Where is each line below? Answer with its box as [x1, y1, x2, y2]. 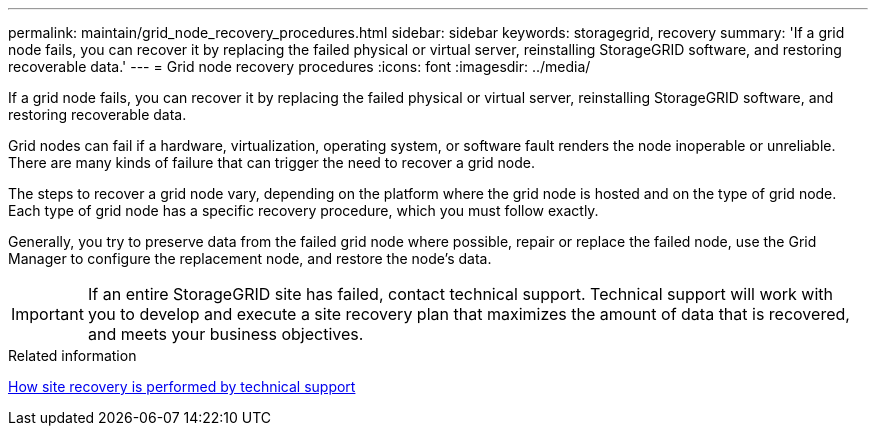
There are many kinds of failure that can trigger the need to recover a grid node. [8, 154, 536, 171]
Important [11, 304, 84, 324]
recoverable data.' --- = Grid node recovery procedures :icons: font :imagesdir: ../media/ [8, 58, 591, 75]
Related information [8, 347, 137, 364]
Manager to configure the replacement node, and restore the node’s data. [8, 250, 492, 267]
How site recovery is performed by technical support [8, 378, 356, 395]
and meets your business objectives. [87, 324, 364, 344]
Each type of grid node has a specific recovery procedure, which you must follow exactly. [8, 202, 599, 219]
